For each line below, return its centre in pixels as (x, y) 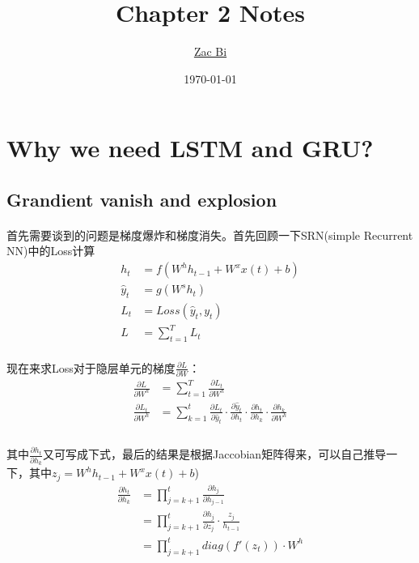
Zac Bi (210, 51)
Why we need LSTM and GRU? (190, 148)
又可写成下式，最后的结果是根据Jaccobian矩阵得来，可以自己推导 (215, 454)
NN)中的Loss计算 (51, 251)
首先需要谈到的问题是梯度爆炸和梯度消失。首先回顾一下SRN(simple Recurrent (210, 235)
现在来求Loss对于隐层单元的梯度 (91, 367)
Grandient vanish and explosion (142, 199)
